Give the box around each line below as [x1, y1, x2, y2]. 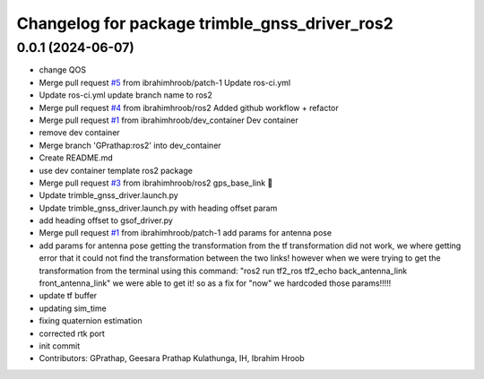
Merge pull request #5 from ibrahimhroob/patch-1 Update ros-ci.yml [39, 77, 291, 88]
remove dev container [39, 127, 120, 138]
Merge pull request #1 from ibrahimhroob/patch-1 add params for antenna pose [39, 228, 332, 238]
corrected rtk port [39, 328, 105, 339]
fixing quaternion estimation [39, 315, 143, 326]
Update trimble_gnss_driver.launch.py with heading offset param [39, 202, 278, 213]
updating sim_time [39, 303, 107, 314]
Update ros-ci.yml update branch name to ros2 [39, 90, 212, 100]
